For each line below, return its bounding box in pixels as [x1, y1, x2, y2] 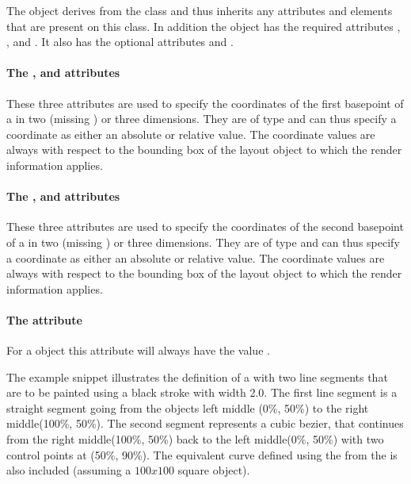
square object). [177, 462, 250, 478]
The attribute [6, 311, 82, 328]
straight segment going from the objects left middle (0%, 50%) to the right [6, 399, 369, 416]
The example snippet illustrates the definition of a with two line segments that [6, 368, 388, 385]
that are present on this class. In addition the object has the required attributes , [6, 17, 401, 34]
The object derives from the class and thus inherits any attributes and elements [6, 2, 393, 18]
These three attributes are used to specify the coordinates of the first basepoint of [6, 94, 404, 111]
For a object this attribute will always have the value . [6, 342, 270, 359]
